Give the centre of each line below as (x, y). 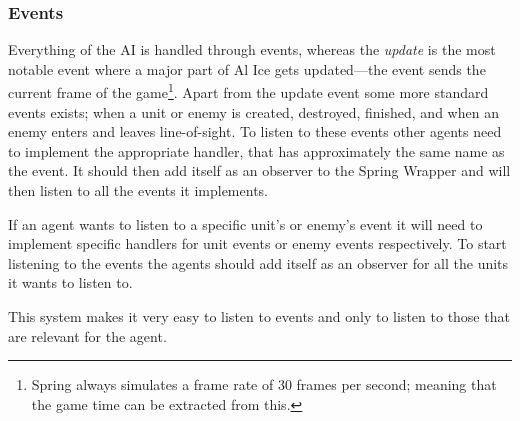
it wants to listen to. (70, 282)
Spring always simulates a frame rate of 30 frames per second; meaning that (264, 384)
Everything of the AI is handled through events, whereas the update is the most (252, 49)
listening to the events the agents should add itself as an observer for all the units (258, 262)
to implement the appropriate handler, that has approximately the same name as (256, 150)
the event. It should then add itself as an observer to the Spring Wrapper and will (259, 170)
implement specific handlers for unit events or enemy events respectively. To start (257, 243)
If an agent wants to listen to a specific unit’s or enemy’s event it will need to (245, 223)
